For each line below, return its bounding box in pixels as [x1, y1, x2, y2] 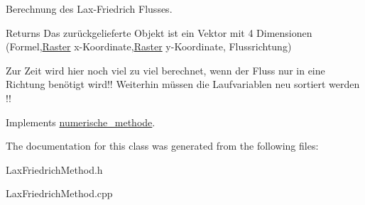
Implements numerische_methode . [6, 114, 156, 129]
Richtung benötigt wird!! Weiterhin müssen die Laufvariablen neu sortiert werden [6, 77, 360, 92]
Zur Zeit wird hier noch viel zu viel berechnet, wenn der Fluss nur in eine [6, 62, 325, 77]
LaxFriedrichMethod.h [6, 162, 103, 177]
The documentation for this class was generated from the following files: [6, 138, 319, 153]
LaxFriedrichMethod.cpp [6, 186, 113, 201]
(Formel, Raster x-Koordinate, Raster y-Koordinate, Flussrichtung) [6, 39, 292, 54]
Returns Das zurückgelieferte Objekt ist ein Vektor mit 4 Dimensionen [6, 25, 312, 40]
